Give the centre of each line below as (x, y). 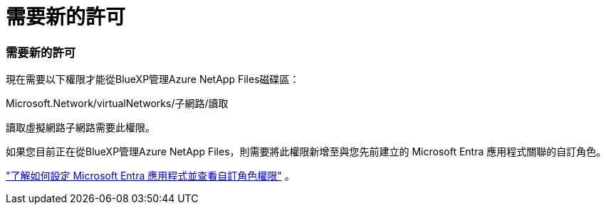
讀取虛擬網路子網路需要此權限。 (80, 128)
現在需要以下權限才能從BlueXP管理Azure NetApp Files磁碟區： (153, 79)
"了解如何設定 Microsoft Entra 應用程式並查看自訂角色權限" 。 (150, 176)
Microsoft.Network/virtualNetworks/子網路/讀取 (117, 104)
